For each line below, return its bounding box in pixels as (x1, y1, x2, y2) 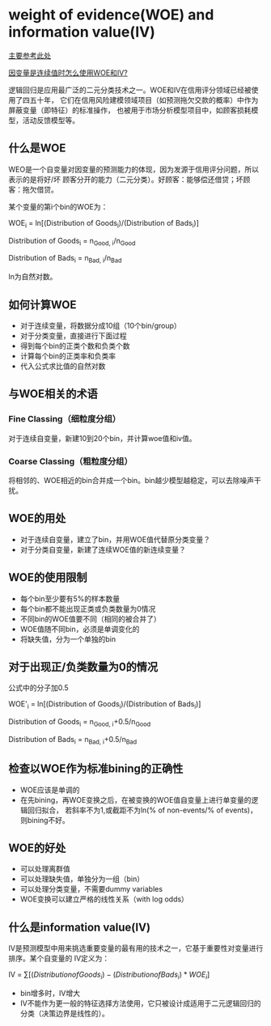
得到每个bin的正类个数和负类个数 (19, 341, 131, 350)
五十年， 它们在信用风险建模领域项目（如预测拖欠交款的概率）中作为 (29, 95, 259, 104)
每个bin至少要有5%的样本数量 (19, 593, 121, 604)
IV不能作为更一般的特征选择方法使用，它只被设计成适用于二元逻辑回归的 (19, 998, 261, 1008)
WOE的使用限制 (8, 570, 87, 584)
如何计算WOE (8, 298, 77, 312)
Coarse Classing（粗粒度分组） (8, 456, 133, 467)
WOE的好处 (8, 841, 66, 854)
